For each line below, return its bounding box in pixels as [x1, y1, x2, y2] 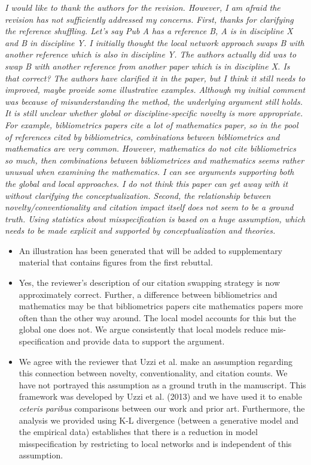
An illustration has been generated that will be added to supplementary [19, 244, 283, 256]
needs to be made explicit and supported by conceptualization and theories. [5, 224, 276, 237]
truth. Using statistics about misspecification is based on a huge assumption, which [5, 212, 306, 225]
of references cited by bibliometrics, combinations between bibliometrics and [5, 130, 280, 143]
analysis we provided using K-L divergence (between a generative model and [19, 413, 298, 426]
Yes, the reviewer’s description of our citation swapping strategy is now [19, 276, 280, 289]
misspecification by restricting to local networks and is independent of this [19, 437, 292, 449]
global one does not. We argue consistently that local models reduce [19, 323, 268, 336]
